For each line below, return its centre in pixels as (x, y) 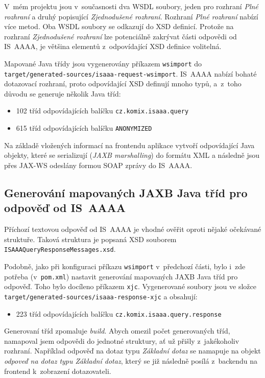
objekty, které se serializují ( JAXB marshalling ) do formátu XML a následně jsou (132, 155)
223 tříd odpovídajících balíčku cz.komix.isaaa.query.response (119, 313)
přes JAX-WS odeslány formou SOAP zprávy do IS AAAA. (98, 165)
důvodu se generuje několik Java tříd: (63, 93)
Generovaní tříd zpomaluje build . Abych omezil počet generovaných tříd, (117, 331)
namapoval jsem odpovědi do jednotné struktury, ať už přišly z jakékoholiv (122, 340)
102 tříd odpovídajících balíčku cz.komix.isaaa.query (102, 111)
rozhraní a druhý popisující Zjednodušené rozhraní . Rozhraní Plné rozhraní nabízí (131, 16)
